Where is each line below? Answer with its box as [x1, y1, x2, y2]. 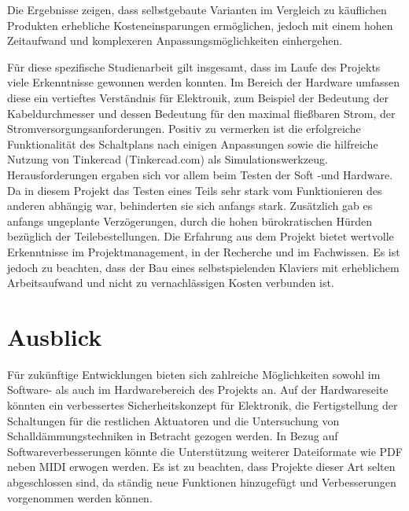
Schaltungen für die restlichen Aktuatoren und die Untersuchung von [7, 412, 340, 428]
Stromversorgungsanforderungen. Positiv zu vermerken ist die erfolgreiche [7, 120, 361, 137]
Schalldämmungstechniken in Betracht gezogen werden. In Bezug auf [7, 428, 338, 444]
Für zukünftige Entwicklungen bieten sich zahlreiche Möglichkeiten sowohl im [7, 366, 381, 382]
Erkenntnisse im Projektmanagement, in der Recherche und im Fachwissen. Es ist [7, 243, 400, 259]
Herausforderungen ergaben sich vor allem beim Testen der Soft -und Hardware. [7, 166, 393, 182]
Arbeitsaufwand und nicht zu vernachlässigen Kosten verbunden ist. [7, 274, 334, 291]
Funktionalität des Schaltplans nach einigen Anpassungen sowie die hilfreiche [7, 135, 378, 152]
